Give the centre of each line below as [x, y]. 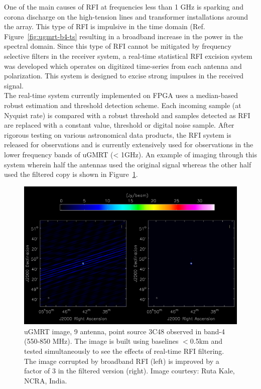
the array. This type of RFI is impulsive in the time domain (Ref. [105, 26]
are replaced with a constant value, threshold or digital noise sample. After [119, 125]
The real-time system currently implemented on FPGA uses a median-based [121, 95]
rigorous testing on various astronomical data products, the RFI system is [118, 134]
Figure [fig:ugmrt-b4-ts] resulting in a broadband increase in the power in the [123, 36]
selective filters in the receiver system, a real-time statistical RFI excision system [128, 56]
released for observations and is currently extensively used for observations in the [129, 144]
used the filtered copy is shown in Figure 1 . [71, 174]
